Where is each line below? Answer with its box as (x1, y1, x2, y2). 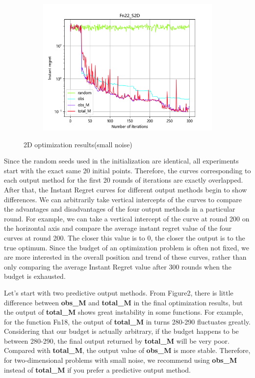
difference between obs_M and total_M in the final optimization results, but (4, 297, 243, 307)
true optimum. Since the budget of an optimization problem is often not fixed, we (4, 242, 249, 252)
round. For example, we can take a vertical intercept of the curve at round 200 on (4, 213, 250, 223)
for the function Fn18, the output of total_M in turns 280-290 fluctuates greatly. (4, 316, 251, 326)
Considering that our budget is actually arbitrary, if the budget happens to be (4, 326, 239, 336)
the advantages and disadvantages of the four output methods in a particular (4, 204, 235, 214)
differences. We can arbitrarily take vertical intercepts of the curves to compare (4, 194, 242, 204)
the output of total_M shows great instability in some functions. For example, (4, 307, 243, 317)
